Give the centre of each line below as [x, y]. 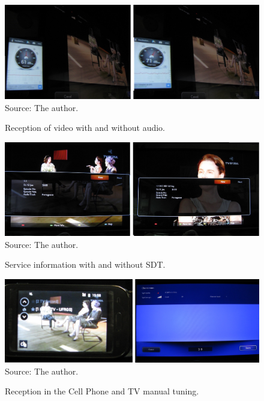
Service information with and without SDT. [85, 264]
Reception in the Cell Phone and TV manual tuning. [102, 391]
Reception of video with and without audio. [85, 128]
